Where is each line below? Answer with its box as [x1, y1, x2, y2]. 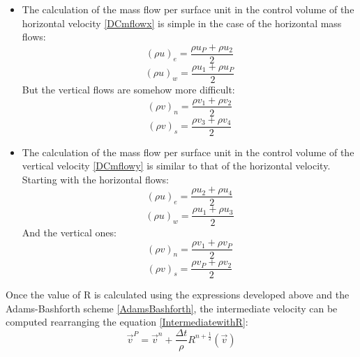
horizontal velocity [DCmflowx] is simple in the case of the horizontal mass [22, 15, 342, 30]
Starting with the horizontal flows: [22, 172, 169, 186]
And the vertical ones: [22, 225, 117, 239]
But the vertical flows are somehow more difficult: [22, 82, 235, 96]
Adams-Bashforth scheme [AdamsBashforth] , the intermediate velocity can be [6, 301, 338, 315]
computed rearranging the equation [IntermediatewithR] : [6, 314, 248, 329]
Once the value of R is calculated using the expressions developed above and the [6, 287, 350, 302]
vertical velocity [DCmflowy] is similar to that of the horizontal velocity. [22, 158, 331, 173]
